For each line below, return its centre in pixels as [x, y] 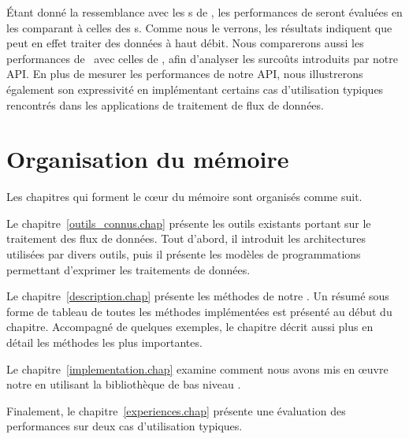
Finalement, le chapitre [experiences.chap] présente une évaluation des [176, 410]
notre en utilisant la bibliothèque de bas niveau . [124, 384]
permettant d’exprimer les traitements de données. [128, 269]
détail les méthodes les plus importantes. [104, 342]
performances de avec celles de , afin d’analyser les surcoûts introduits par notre [203, 58]
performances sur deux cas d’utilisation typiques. [125, 426]
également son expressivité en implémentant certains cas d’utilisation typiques [195, 89]
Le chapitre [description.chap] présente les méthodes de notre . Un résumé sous [198, 296]
